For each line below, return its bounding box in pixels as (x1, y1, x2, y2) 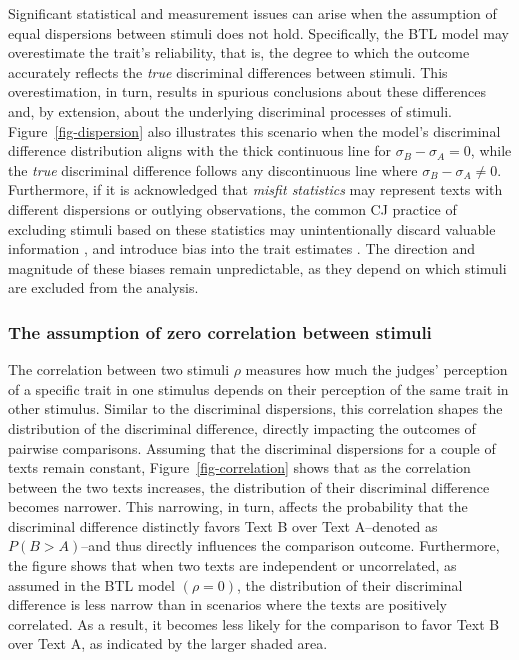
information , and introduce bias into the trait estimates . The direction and (8, 238, 476, 259)
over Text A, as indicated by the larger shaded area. (8, 633, 328, 654)
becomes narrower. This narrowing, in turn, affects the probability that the (8, 496, 468, 517)
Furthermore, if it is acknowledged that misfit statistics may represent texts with (8, 179, 503, 200)
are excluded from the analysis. (8, 277, 199, 298)
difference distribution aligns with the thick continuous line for (8, 140, 392, 161)
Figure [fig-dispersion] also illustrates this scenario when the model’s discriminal (8, 120, 501, 141)
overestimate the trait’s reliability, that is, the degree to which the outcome (8, 42, 470, 63)
